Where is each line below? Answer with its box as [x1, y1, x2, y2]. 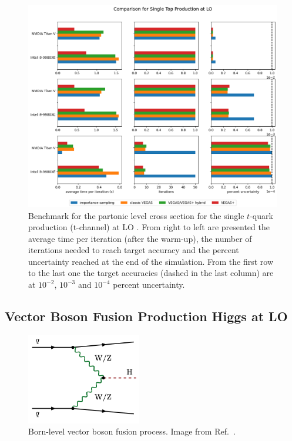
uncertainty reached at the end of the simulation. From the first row [28, 255, 274, 267]
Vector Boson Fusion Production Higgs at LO [5, 307, 288, 325]
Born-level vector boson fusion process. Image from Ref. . [28, 425, 236, 437]
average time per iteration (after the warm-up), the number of [28, 232, 252, 244]
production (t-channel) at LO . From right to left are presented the [28, 221, 270, 233]
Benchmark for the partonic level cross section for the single [28, 209, 244, 221]
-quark [250, 209, 273, 221]
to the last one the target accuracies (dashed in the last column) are [28, 267, 274, 279]
